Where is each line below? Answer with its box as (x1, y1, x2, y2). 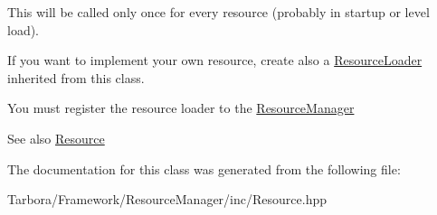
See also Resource (7, 128, 105, 147)
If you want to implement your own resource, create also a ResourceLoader (7, 51, 423, 70)
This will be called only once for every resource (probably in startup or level (7, 3, 430, 21)
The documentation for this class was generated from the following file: (7, 159, 401, 178)
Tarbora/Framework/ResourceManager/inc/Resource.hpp (7, 190, 327, 209)
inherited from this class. (7, 68, 145, 87)
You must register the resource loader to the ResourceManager (7, 98, 355, 117)
